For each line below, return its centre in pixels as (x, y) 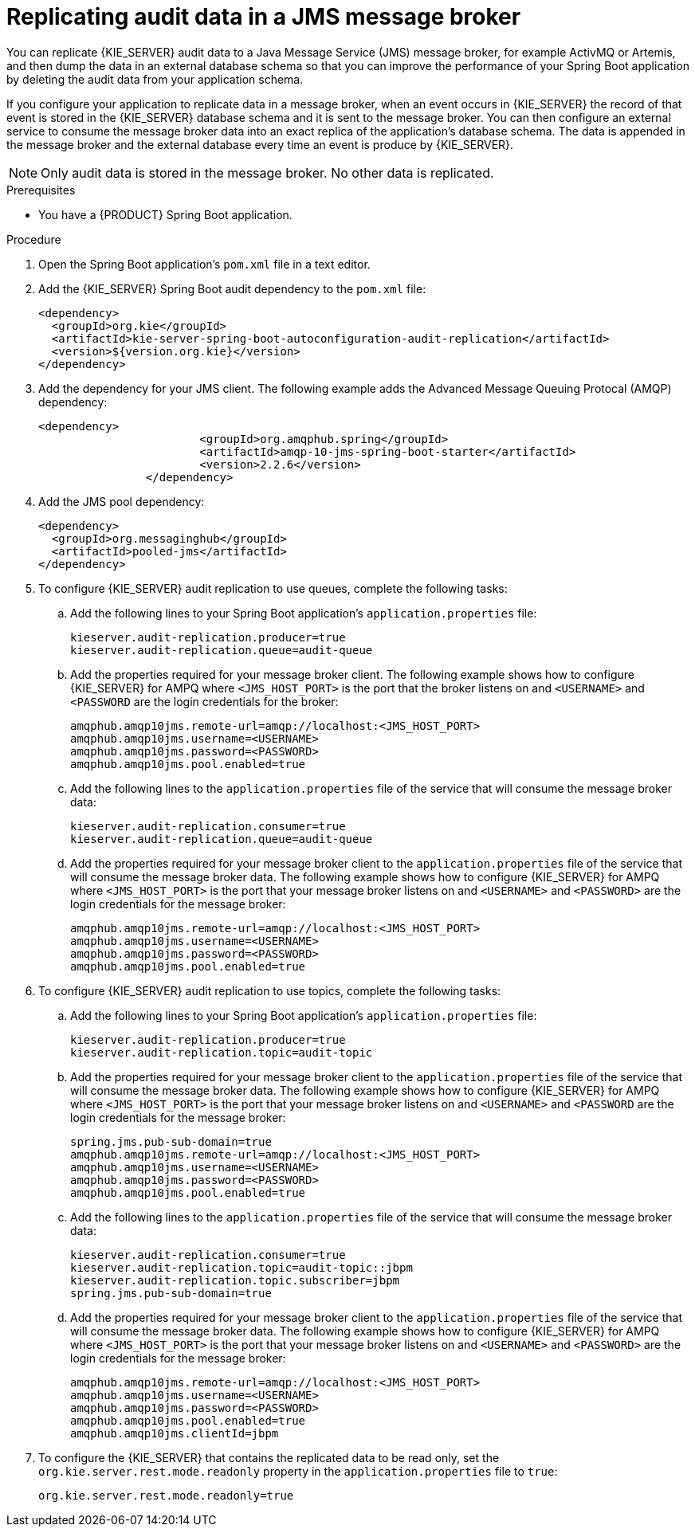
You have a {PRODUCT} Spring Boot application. (165, 214)
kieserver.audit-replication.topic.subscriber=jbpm (235, 1280)
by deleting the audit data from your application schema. (155, 79)
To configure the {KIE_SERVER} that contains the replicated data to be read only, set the (269, 1457)
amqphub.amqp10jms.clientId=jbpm (175, 1433)
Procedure (34, 239)
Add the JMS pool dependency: (122, 501)
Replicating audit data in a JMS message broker (264, 17)
